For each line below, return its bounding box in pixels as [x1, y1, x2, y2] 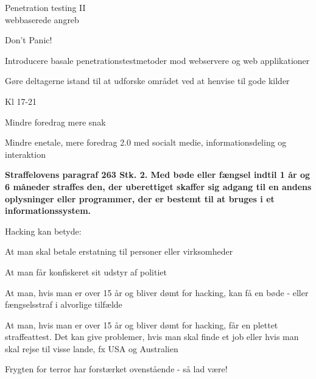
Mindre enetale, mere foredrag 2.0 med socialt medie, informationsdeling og [5, 136, 287, 149]
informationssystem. [5, 204, 91, 217]
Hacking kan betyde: [5, 224, 82, 237]
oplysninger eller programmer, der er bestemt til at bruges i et [5, 192, 275, 205]
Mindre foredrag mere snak [5, 115, 106, 128]
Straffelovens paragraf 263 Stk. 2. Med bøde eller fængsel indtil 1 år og [5, 168, 311, 181]
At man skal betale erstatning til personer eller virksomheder [5, 245, 233, 258]
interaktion [5, 147, 46, 160]
